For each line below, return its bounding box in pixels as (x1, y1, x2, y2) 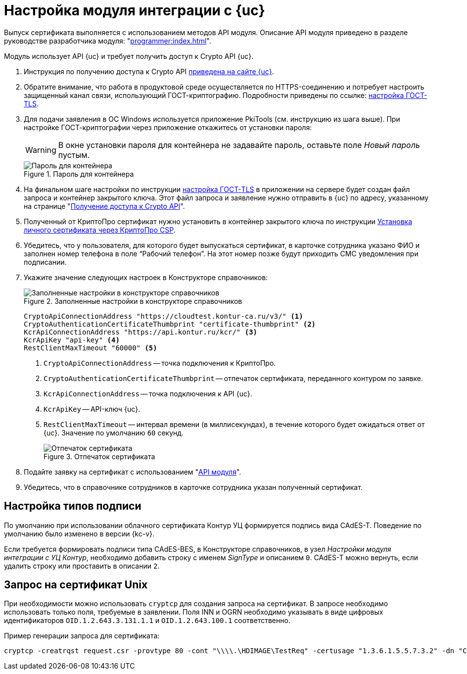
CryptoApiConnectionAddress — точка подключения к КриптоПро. (44, 358, 276, 367)
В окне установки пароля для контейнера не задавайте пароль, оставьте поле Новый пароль (58, 140, 420, 150)
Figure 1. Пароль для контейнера (24, 169, 134, 178)
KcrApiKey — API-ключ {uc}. (44, 404, 140, 413)
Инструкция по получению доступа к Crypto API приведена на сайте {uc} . (24, 67, 274, 76)
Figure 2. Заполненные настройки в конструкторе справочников (24, 296, 242, 305)
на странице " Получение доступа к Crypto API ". (24, 201, 185, 210)
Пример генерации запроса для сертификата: (4, 631, 160, 640)
